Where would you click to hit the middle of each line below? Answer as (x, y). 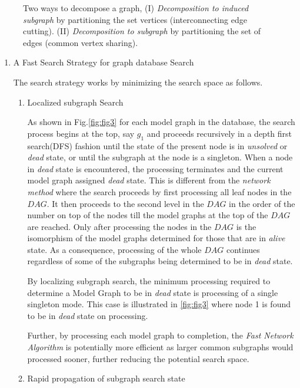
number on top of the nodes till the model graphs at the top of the (148, 215)
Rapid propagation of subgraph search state (106, 378)
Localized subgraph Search (75, 102)
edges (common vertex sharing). (81, 42)
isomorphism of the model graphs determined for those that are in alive (156, 238)
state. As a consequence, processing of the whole (114, 249)
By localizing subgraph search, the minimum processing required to (149, 281)
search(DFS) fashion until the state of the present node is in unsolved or (157, 145)
